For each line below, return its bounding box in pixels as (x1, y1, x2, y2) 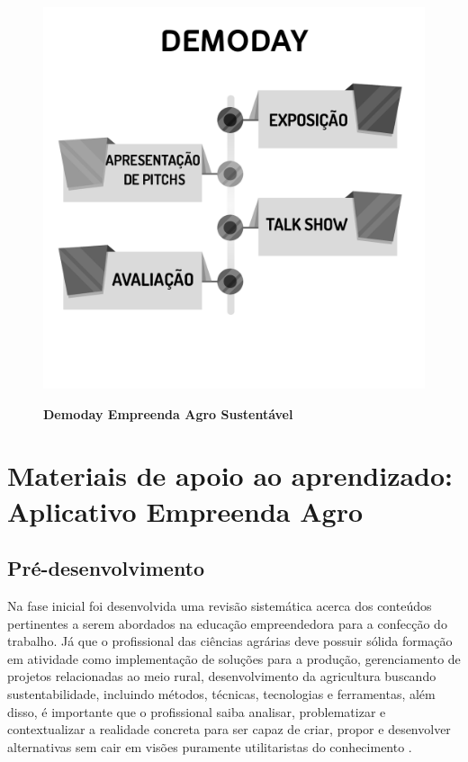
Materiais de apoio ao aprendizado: (7, 457, 454, 494)
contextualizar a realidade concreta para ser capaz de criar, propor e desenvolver (7, 720, 451, 739)
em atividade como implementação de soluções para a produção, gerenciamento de (7, 649, 461, 668)
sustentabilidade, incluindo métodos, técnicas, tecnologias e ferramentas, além (7, 684, 436, 703)
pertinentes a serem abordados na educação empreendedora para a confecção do (7, 614, 447, 632)
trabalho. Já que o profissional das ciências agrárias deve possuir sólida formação (7, 632, 453, 650)
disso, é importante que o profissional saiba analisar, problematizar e (7, 702, 386, 721)
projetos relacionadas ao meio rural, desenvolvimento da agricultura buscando (7, 667, 436, 686)
